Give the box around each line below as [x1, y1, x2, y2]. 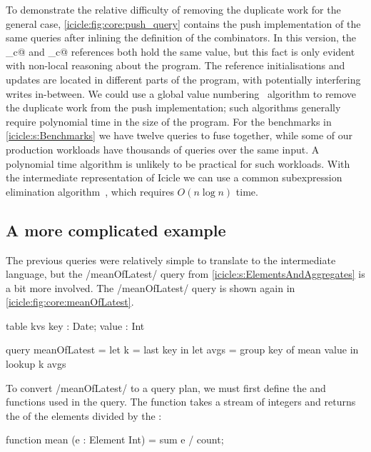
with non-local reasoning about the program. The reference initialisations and [6, 58, 345, 73]
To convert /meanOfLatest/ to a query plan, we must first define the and [6, 380, 326, 395]
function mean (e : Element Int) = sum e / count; [6, 432, 224, 447]
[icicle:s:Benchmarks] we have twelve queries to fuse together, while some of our [6, 128, 352, 143]
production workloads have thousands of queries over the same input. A [6, 141, 320, 156]
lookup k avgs [6, 356, 66, 371]
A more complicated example [6, 219, 226, 241]
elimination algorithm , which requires [6, 184, 174, 199]
